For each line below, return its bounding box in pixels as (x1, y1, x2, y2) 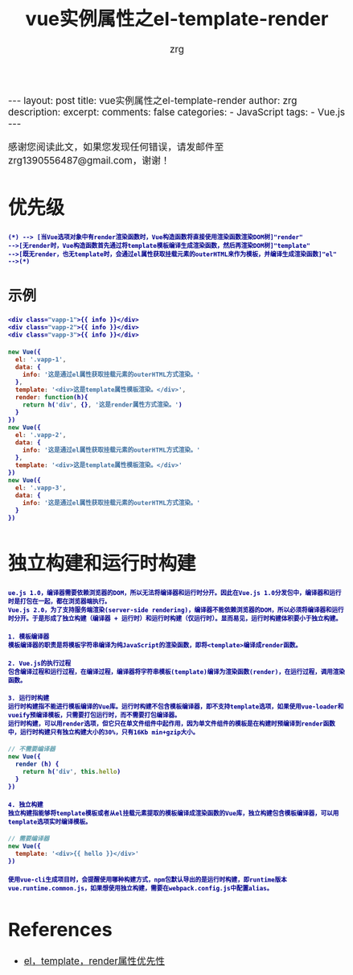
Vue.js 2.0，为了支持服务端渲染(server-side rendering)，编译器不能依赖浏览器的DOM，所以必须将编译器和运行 (8, 606, 345, 614)
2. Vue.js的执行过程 (8, 659, 72, 667)
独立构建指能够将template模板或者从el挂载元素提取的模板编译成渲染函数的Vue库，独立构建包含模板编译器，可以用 (8, 810, 339, 818)
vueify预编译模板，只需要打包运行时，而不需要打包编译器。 (8, 712, 181, 720)
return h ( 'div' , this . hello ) (22, 767, 121, 775)
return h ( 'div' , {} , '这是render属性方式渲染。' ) (22, 400, 183, 409)
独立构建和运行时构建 (8, 552, 196, 576)
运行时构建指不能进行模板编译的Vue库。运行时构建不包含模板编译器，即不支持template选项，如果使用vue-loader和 (8, 703, 344, 711)
